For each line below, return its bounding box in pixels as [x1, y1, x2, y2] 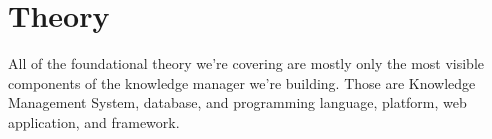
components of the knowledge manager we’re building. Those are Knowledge [8, 72, 476, 93]
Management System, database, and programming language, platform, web [8, 92, 467, 113]
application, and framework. [8, 111, 180, 132]
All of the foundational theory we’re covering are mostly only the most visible [8, 53, 484, 74]
